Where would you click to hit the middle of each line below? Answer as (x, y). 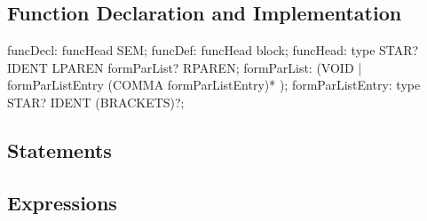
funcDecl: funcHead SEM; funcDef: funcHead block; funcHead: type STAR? (213, 50)
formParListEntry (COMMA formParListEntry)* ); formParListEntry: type (214, 85)
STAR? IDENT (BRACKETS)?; (96, 102)
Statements (59, 150)
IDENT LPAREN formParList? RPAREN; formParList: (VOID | (185, 67)
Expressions (62, 202)
